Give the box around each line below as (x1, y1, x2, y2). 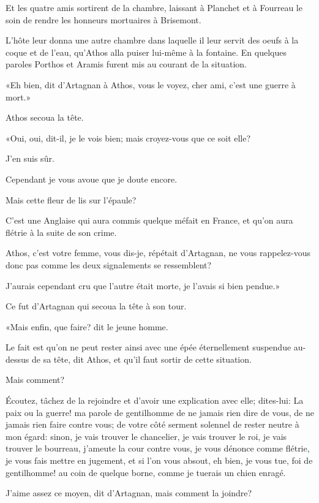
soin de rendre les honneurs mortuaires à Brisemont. (6, 13, 201, 26)
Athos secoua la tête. (6, 111, 84, 124)
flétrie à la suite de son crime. (6, 225, 117, 238)
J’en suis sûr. (6, 152, 54, 165)
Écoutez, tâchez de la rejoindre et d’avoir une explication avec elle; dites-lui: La (6, 394, 304, 407)
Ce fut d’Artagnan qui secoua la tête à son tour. (6, 300, 187, 312)
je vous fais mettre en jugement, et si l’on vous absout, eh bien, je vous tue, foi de (6, 454, 313, 467)
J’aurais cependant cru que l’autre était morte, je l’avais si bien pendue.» (6, 279, 280, 292)
